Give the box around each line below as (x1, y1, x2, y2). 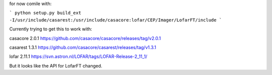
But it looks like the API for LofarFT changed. (9, 62, 103, 68)
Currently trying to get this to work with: (9, 26, 93, 32)
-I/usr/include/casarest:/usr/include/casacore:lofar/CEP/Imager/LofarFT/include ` (9, 17, 222, 22)
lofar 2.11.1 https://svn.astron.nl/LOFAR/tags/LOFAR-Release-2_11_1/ (9, 53, 148, 59)
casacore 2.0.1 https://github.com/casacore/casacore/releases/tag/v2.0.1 (9, 35, 161, 41)
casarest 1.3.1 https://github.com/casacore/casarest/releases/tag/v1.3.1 (9, 44, 156, 50)
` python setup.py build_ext (9, 10, 82, 16)
